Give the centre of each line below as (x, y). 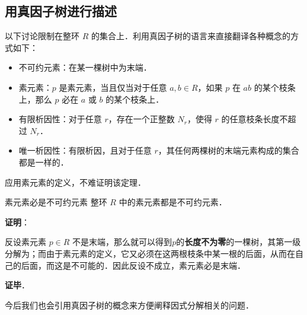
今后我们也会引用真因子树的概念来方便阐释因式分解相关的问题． (129, 305)
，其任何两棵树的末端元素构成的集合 (228, 150)
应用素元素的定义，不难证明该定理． (75, 182)
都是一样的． (44, 162)
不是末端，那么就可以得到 (122, 242)
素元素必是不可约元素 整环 (56, 202)
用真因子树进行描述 (61, 11)
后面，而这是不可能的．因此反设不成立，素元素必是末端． (133, 265)
